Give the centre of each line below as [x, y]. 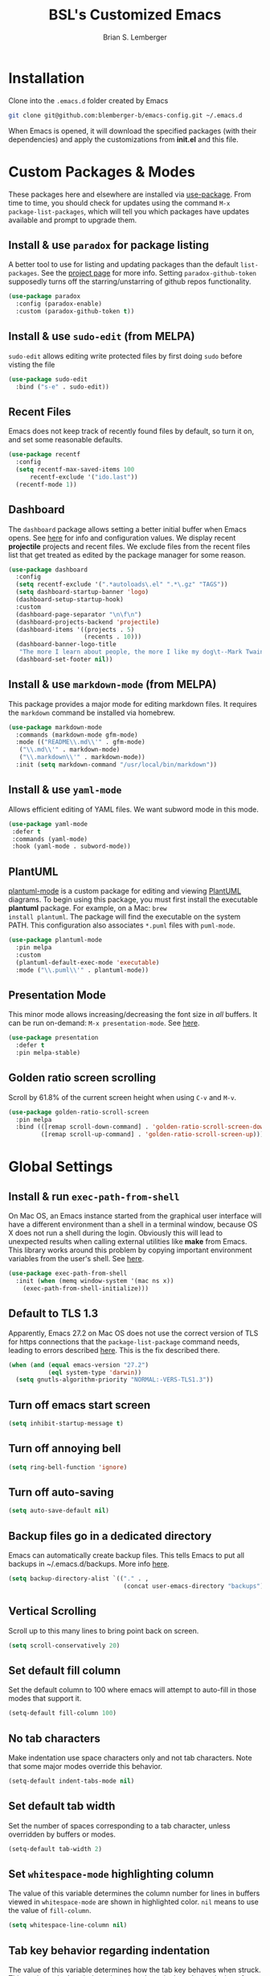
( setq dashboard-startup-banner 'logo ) [82, 592]
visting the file [32, 364]
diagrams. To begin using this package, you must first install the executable [133, 899]
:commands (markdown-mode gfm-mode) [77, 735]
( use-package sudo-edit [48, 379]
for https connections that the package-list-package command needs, [124, 1341]
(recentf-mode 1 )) [47, 484]
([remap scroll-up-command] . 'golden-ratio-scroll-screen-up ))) [152, 1135]
